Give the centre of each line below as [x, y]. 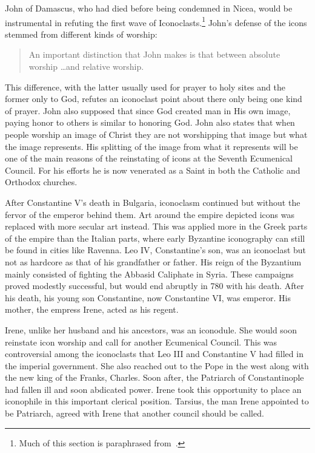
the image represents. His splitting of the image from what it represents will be [151, 146]
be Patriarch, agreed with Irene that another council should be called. [134, 413]
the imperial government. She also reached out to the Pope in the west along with [157, 365]
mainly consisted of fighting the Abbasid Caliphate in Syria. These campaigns [149, 274]
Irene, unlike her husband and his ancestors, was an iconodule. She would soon [151, 329]
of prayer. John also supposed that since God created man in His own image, [148, 110]
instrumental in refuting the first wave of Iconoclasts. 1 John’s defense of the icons [156, 21]
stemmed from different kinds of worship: [81, 34]
